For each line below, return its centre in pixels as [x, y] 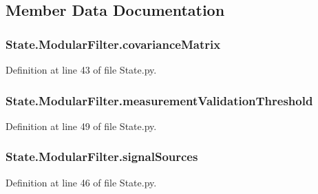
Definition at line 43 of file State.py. [81, 69]
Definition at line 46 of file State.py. [81, 182]
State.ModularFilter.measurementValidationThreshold [159, 100]
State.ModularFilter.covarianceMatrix [113, 44]
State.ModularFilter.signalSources [102, 157]
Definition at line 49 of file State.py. [81, 126]
